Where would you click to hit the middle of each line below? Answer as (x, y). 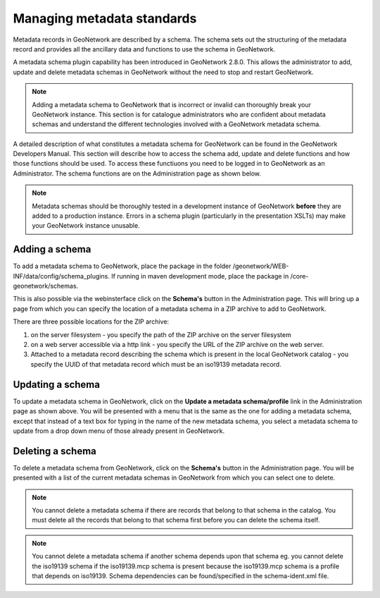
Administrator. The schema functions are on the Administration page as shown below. (137, 173)
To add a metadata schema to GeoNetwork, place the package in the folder (122, 266)
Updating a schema (56, 384)
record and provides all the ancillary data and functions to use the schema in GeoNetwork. (144, 49)
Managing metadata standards (105, 18)
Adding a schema (52, 249)
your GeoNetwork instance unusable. (86, 226)
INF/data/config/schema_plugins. (62, 276)
